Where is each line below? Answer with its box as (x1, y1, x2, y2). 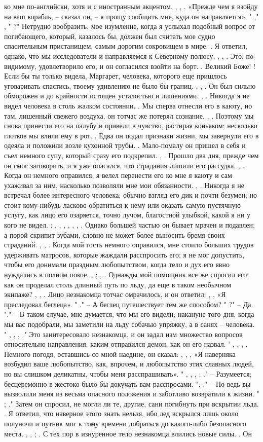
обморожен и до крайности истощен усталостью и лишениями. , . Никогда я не (4, 90, 250, 101)
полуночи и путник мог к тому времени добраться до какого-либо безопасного (4, 418, 246, 428)
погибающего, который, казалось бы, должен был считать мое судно (4, 30, 215, 41)
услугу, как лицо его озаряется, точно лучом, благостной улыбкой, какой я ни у (4, 209, 251, 220)
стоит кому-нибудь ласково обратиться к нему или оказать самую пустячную (4, 199, 241, 210)
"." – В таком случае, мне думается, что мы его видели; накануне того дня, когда (4, 309, 254, 319)
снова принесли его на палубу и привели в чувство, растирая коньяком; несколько (4, 120, 257, 131)
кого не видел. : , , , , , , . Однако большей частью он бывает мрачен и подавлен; (4, 219, 255, 230)
